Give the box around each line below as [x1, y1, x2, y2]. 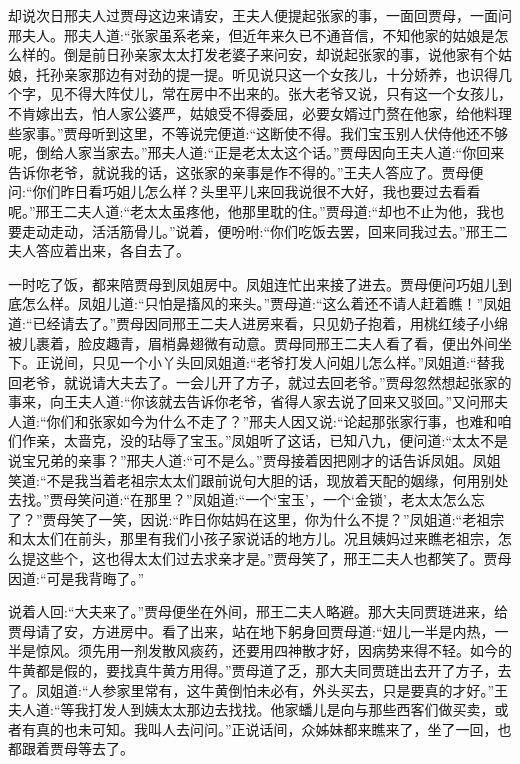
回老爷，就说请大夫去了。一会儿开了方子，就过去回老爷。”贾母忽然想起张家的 [8, 371, 512, 392]
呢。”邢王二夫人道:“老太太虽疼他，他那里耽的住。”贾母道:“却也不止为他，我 [8, 200, 491, 221]
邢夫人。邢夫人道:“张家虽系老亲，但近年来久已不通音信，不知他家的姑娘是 [8, 24, 495, 45]
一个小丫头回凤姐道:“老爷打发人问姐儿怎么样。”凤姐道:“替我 [119, 352, 505, 373]
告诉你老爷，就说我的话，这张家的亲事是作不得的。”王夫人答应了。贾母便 [8, 161, 484, 182]
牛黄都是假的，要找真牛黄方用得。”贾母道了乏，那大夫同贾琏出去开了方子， [8, 660, 498, 680]
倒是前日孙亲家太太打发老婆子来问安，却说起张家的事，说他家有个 [63, 44, 498, 65]
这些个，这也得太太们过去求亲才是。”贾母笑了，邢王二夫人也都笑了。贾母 [35, 548, 512, 569]
